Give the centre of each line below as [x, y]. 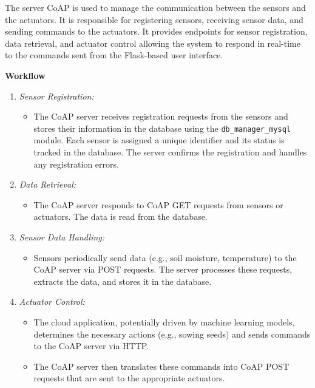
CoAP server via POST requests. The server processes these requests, [163, 269]
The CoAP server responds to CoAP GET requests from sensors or [158, 204]
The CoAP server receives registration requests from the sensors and [161, 116]
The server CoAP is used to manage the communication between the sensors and [155, 7]
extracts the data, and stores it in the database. [123, 281]
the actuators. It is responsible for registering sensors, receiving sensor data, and [154, 19]
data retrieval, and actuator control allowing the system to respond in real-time [153, 43]
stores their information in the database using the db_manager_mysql [162, 128]
